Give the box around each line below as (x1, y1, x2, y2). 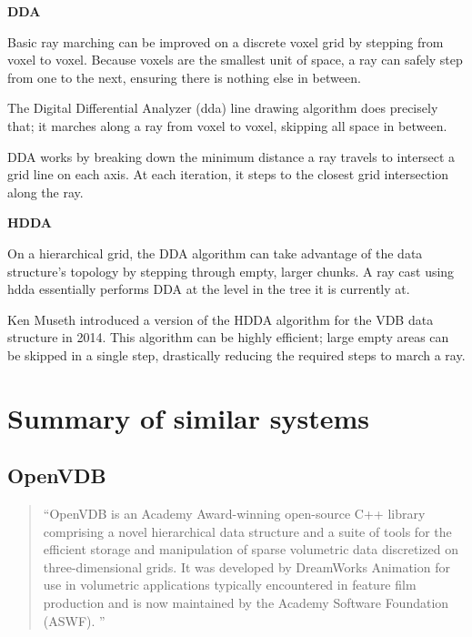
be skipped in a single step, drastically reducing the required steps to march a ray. (7, 345, 466, 364)
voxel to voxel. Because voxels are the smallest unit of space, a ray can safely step (7, 50, 463, 69)
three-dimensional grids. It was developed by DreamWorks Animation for (43, 557, 450, 576)
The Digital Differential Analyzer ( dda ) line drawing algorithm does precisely (7, 98, 438, 117)
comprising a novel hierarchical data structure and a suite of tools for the (43, 521, 452, 541)
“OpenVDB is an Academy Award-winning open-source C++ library (43, 504, 426, 523)
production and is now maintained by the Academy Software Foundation (43, 593, 449, 612)
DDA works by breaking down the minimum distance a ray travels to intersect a (7, 147, 456, 166)
